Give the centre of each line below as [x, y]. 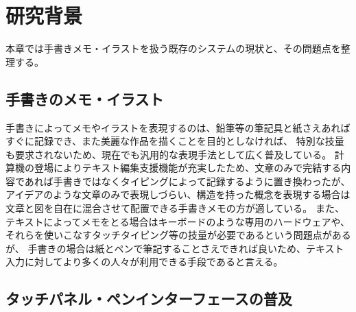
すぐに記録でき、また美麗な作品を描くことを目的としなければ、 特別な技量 [175, 141]
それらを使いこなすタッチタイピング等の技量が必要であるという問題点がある [178, 235]
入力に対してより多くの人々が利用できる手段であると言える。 [144, 262]
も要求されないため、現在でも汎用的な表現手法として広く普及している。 [169, 154]
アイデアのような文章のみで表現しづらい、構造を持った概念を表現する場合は [178, 194]
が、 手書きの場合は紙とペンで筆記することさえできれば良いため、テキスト [175, 248]
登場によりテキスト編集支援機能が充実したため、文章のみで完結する [188, 168]
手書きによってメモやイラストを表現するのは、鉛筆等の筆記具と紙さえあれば [178, 127]
